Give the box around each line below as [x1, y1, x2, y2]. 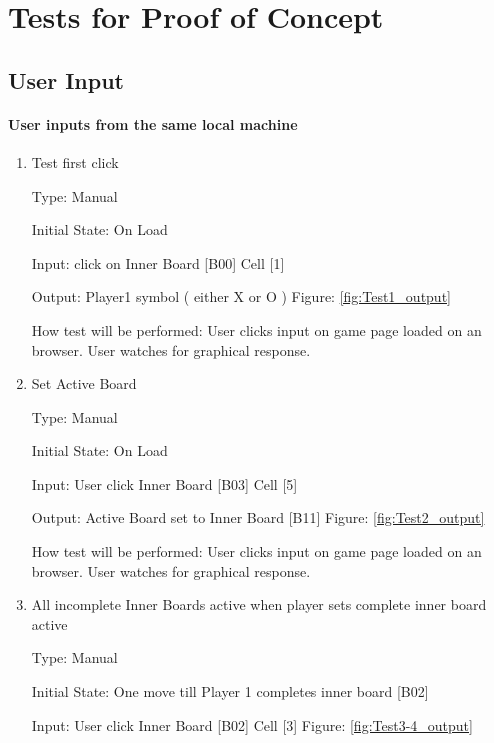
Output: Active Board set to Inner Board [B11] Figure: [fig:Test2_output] [31, 507, 485, 528]
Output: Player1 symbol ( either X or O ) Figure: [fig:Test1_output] [31, 286, 451, 307]
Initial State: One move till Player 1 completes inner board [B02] [31, 681, 429, 702]
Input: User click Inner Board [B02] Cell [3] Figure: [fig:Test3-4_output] [31, 714, 473, 735]
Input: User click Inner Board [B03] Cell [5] [31, 473, 298, 494]
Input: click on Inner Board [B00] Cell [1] [31, 252, 285, 273]
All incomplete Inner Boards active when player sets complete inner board [31, 594, 487, 615]
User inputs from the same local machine [8, 113, 298, 134]
